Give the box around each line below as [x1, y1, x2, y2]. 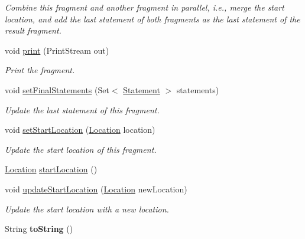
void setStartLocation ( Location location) [5, 123, 155, 136]
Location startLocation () [5, 163, 98, 175]
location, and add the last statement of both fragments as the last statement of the [5, 12, 300, 25]
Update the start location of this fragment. [5, 143, 157, 155]
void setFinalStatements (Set [5, 83, 109, 96]
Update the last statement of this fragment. [5, 103, 160, 116]
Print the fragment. [5, 64, 75, 76]
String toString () [5, 222, 73, 235]
